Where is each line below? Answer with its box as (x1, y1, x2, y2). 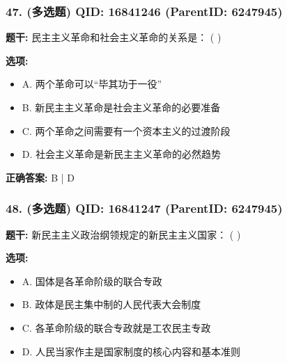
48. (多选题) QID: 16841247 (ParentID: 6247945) (6, 200, 283, 217)
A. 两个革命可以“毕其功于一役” (22, 76, 162, 91)
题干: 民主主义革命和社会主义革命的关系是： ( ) (6, 30, 222, 45)
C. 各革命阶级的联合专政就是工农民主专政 (22, 320, 211, 334)
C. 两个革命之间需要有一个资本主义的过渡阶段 (22, 123, 231, 138)
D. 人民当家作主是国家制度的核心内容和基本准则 (22, 344, 241, 358)
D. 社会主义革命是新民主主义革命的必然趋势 (22, 147, 222, 161)
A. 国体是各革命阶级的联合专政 (22, 273, 162, 288)
